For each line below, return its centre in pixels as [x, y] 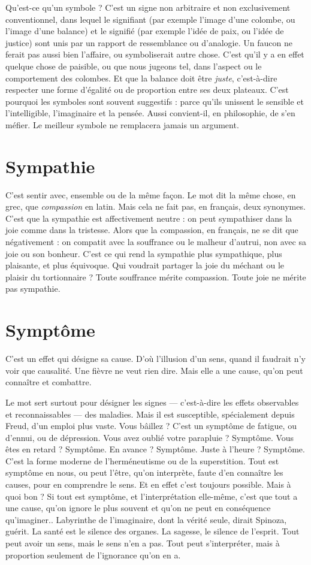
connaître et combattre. [49, 382]
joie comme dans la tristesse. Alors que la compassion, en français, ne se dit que [152, 230]
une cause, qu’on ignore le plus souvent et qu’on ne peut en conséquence [138, 508]
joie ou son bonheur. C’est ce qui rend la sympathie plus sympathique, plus [144, 253]
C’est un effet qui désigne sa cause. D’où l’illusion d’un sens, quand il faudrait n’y [155, 359]
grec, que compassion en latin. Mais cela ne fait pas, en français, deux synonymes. [155, 206]
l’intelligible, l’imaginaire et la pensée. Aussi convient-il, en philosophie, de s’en [150, 113]
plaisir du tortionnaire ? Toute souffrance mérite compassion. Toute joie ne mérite [156, 277]
